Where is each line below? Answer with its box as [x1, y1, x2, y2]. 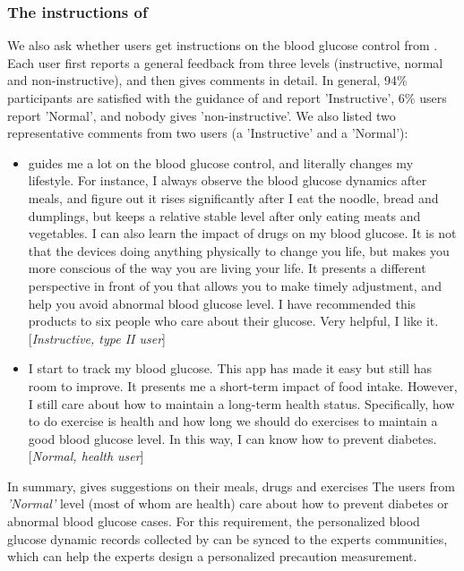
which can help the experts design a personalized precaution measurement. [7, 547, 417, 566]
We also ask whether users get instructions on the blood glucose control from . [7, 36, 438, 55]
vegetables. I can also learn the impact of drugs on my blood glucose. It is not [28, 224, 457, 243]
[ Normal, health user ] [28, 447, 144, 465]
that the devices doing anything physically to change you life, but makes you [28, 241, 450, 260]
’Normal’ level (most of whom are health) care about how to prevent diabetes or [7, 494, 449, 513]
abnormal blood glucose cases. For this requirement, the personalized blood [7, 512, 420, 531]
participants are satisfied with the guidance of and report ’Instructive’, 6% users [7, 89, 447, 107]
